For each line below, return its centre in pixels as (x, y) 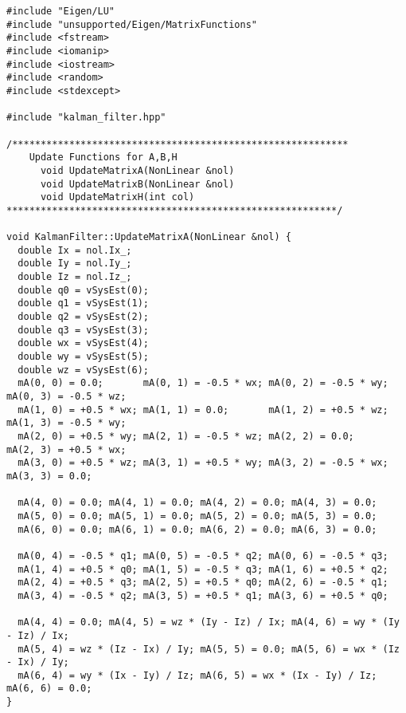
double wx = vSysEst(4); (83, 343)
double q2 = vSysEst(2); (83, 317)
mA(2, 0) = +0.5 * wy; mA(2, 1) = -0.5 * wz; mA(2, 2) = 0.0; (186, 436)
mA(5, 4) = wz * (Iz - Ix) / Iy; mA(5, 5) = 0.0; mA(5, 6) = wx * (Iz (209, 649)
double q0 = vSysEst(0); (83, 290)
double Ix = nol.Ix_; (75, 250)
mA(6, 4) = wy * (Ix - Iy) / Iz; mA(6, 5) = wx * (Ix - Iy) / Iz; (197, 675)
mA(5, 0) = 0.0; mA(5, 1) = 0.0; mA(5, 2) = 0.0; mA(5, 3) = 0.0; (197, 516)
